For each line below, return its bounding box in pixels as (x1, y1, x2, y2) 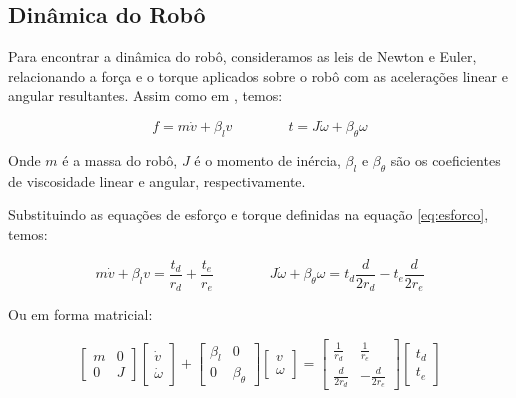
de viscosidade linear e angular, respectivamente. (8, 170, 306, 191)
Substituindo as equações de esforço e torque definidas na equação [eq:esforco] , (8, 204, 489, 225)
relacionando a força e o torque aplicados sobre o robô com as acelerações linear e (8, 65, 508, 86)
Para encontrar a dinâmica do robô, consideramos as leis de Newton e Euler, (8, 46, 477, 67)
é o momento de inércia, (194, 150, 341, 170)
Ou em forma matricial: (8, 304, 153, 325)
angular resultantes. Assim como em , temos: (8, 85, 283, 106)
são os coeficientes (390, 150, 501, 170)
